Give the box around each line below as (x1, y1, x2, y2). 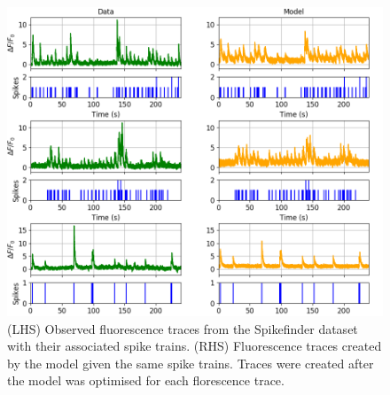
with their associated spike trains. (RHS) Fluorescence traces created (7, 337, 382, 355)
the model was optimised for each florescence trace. (7, 371, 285, 390)
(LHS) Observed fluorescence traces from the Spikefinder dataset (7, 319, 358, 337)
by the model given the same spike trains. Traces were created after (7, 353, 374, 372)
